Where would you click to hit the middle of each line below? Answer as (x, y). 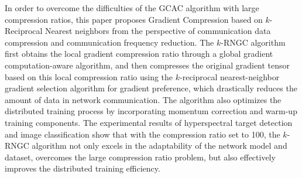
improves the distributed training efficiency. (83, 168)
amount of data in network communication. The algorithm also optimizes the (143, 99)
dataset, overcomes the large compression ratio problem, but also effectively (140, 157)
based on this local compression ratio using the (89, 76)
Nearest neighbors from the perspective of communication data (158, 31)
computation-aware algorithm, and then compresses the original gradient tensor (147, 65)
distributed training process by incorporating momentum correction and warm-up (151, 111)
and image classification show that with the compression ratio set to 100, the (143, 134)
